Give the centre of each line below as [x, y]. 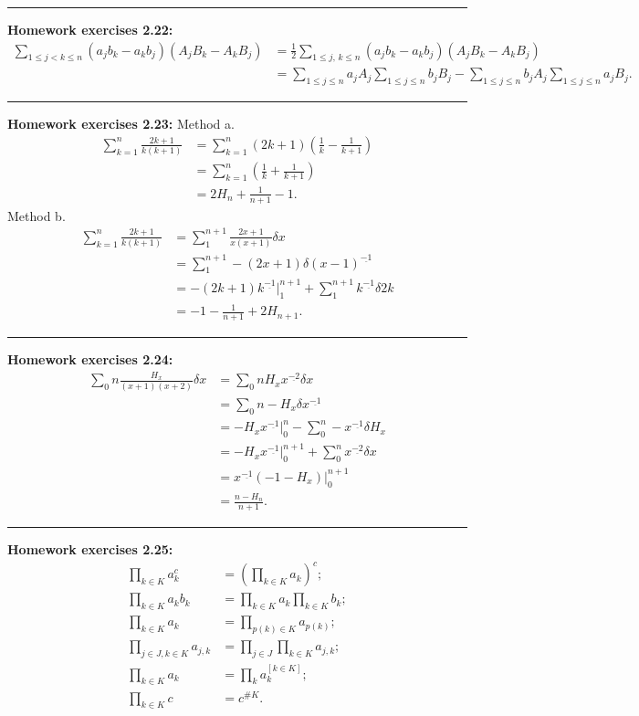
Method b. [37, 215]
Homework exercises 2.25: [90, 549]
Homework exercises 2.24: [90, 359]
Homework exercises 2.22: [90, 29]
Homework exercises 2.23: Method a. [121, 124]
